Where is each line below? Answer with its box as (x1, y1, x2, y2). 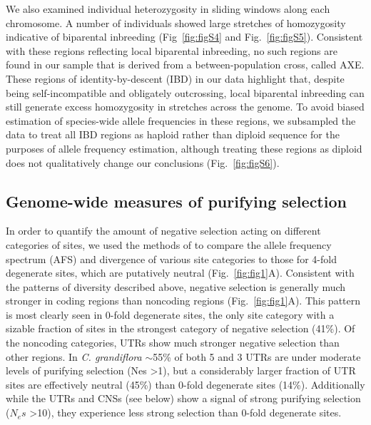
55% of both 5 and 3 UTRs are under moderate (153, 349, 361, 364)
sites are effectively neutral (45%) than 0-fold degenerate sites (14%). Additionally (6, 377, 365, 391)
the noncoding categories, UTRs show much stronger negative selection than (6, 335, 340, 350)
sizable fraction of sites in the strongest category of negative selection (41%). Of (6, 321, 355, 336)
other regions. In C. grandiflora (6, 349, 142, 364)
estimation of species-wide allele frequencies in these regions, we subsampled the (6, 113, 356, 128)
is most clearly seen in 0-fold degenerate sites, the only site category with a (6, 307, 335, 322)
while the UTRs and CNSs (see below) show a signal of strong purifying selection (6, 391, 361, 406)
